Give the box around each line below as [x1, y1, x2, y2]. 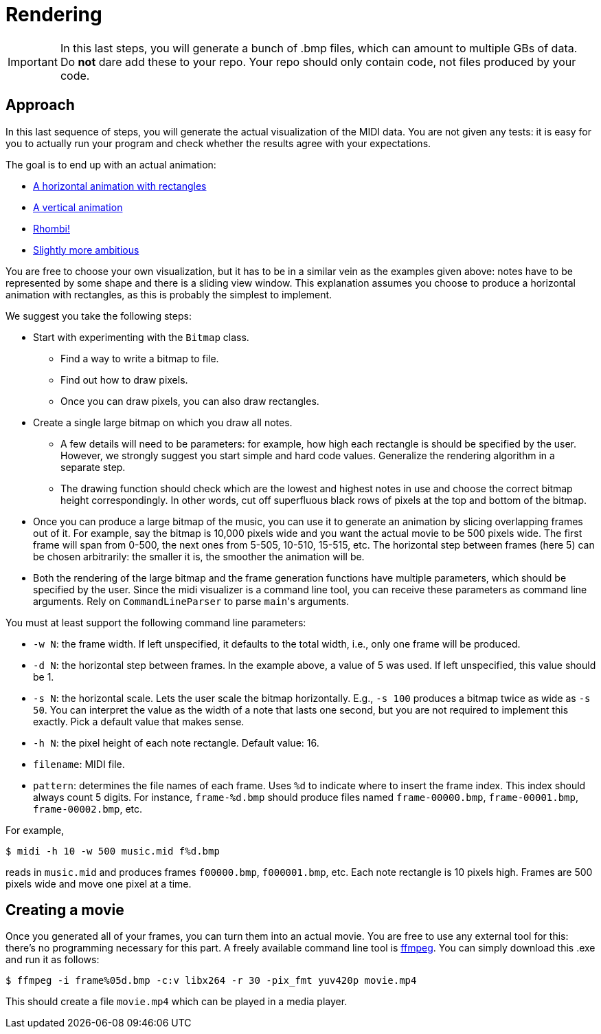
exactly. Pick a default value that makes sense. [33, 715, 245, 727]
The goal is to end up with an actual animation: [5, 158, 216, 170]
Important [8, 54, 58, 69]
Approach [5, 96, 75, 114]
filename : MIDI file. [33, 758, 125, 770]
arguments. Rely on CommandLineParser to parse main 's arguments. [33, 595, 350, 607]
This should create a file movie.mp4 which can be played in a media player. [5, 995, 348, 1008]
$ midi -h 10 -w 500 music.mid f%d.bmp [5, 845, 220, 857]
